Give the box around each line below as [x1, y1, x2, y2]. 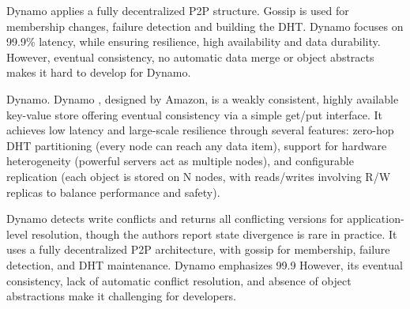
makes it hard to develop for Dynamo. [6, 64, 191, 81]
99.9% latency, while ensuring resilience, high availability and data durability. [6, 33, 381, 50]
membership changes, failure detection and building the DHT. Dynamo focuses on [6, 17, 404, 34]
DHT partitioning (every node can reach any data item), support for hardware [6, 137, 387, 153]
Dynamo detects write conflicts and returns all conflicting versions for [6, 210, 344, 227]
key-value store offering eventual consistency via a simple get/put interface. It [6, 106, 382, 122]
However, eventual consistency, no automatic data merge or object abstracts [6, 48, 374, 65]
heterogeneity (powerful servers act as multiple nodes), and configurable [6, 153, 354, 169]
